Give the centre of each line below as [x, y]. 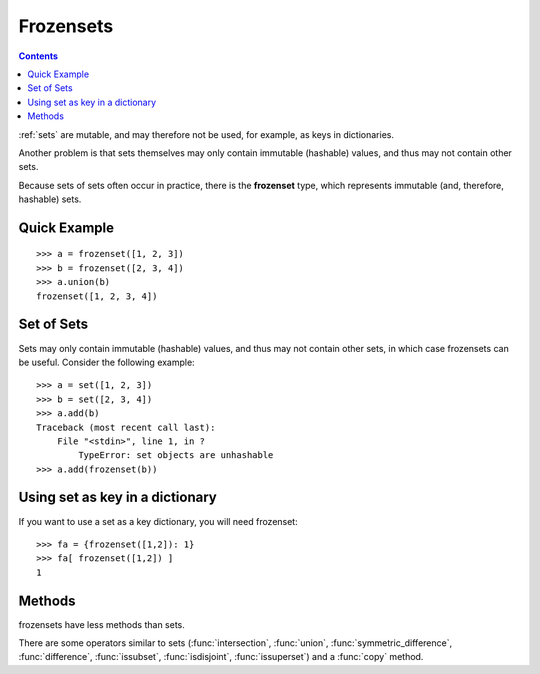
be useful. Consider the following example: [106, 362]
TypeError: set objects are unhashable [176, 455]
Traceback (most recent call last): [126, 427]
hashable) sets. [50, 199]
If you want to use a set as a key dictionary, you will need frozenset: [158, 521]
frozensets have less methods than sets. [101, 624]
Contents [38, 56]
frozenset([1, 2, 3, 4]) [97, 296]
